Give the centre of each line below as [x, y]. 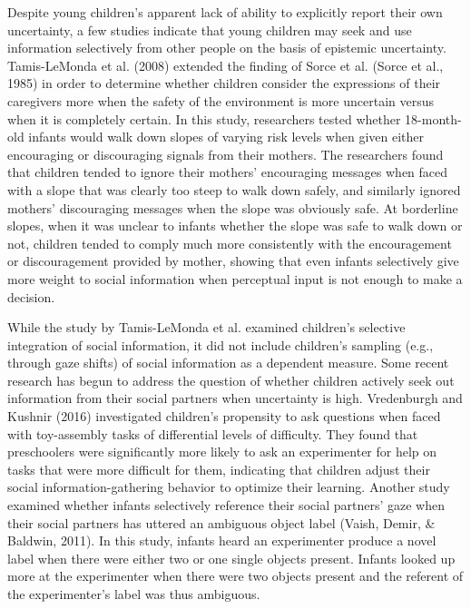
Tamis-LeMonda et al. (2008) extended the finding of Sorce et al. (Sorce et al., [226, 65]
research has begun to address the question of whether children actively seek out [231, 380]
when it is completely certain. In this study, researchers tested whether [204, 118]
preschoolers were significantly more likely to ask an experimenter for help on [222, 452]
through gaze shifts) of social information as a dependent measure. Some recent [228, 363]
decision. [31, 296]
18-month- [433, 118]
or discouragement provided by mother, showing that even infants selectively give [233, 261]
